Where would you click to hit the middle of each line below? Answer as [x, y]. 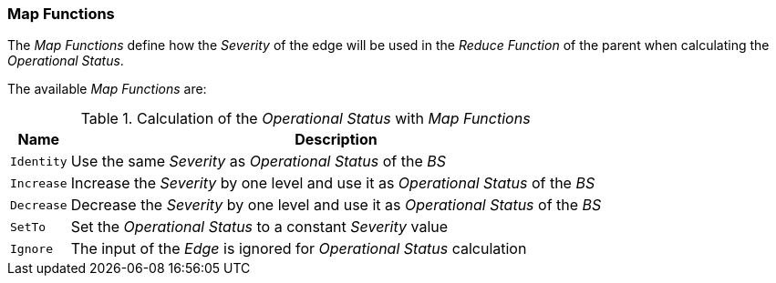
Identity [39, 161]
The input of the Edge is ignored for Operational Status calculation [299, 249]
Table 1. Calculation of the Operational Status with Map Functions [305, 119]
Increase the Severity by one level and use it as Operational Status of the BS [333, 183]
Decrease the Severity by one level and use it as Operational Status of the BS [336, 205]
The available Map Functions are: [107, 89]
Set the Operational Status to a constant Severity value [259, 227]
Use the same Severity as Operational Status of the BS [259, 162]
